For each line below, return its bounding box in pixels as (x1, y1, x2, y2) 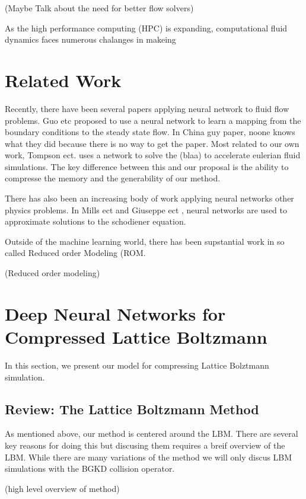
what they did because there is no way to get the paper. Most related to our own (5, 137, 299, 149)
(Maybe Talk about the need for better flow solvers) (5, 2, 194, 14)
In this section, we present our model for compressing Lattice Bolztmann (5, 359, 269, 371)
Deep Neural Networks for (5, 301, 226, 325)
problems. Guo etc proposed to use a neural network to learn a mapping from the (5, 114, 301, 126)
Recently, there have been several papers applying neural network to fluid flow (5, 102, 289, 114)
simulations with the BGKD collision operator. (5, 462, 175, 475)
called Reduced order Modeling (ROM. (5, 247, 146, 259)
